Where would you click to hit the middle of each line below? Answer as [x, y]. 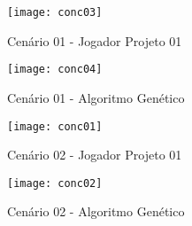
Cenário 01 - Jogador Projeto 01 [95, 40]
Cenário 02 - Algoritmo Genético [96, 211]
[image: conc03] [55, 12]
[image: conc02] [55, 183]
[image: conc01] [55, 126]
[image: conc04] [55, 70]
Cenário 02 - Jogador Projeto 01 [95, 155]
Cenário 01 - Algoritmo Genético [96, 97]
